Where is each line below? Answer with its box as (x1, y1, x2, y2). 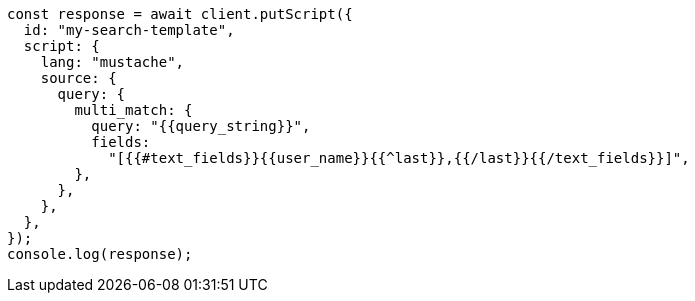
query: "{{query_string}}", (91, 118, 311, 134)
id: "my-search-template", (23, 22, 235, 38)
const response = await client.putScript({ (7, 6, 353, 22)
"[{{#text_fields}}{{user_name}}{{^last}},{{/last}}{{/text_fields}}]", (108, 150, 690, 166)
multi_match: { (74, 102, 193, 118)
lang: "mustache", (40, 54, 185, 70)
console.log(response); (7, 246, 193, 262)
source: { (40, 70, 117, 86)
